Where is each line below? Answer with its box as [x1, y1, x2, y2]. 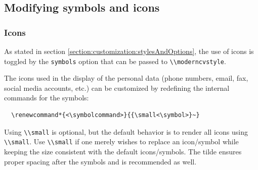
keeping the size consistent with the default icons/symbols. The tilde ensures [4, 146, 242, 156]
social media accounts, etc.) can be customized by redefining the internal [4, 82, 230, 93]
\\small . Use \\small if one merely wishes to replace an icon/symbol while [4, 136, 239, 147]
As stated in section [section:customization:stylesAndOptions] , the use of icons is [4, 46, 254, 56]
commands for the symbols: [4, 92, 89, 103]
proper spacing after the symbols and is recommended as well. [4, 156, 197, 166]
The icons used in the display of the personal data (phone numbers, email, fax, [4, 73, 248, 83]
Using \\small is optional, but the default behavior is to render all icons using [4, 126, 248, 137]
